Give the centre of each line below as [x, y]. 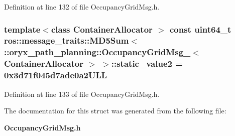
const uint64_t [200, 29]
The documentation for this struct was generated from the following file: [115, 111]
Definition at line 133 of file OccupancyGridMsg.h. [82, 94]
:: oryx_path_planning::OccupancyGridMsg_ [97, 52]
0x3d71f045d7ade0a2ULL [56, 75]
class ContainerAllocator [102, 29]
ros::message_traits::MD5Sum [67, 40]
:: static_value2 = [147, 63]
